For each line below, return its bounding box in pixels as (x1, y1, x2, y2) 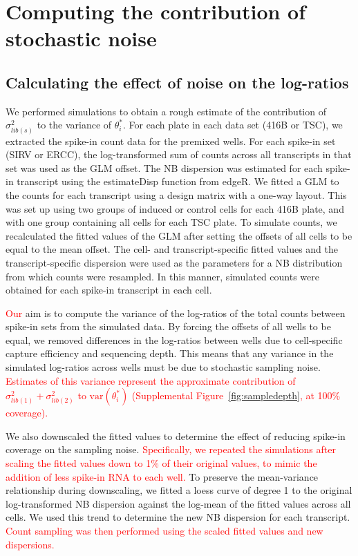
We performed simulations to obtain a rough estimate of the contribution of (6, 104, 326, 118)
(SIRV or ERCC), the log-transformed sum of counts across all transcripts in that (6, 147, 352, 162)
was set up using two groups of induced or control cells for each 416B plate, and (6, 201, 344, 215)
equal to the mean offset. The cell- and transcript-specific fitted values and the (6, 242, 339, 256)
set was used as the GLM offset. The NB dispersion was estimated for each (6, 160, 323, 175)
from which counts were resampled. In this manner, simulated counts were (6, 269, 319, 283)
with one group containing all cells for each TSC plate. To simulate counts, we (6, 215, 337, 229)
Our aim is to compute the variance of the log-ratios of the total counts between (6, 305, 346, 320)
